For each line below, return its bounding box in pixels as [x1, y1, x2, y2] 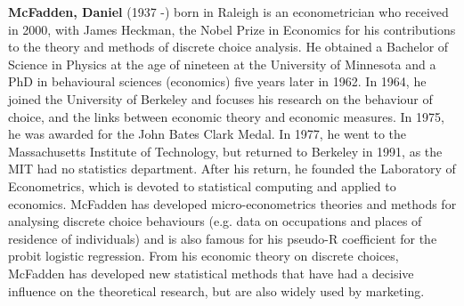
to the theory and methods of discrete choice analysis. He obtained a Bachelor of [8, 37, 449, 56]
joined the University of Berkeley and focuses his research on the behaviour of [8, 89, 433, 108]
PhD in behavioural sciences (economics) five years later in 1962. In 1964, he [8, 72, 427, 91]
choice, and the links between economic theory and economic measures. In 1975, [8, 107, 444, 125]
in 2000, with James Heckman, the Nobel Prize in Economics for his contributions [8, 20, 456, 38]
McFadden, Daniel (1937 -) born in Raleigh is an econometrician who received [8, 3, 449, 20]
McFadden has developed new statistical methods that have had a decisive [8, 263, 414, 282]
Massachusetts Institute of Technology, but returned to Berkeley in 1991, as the [8, 141, 443, 160]
